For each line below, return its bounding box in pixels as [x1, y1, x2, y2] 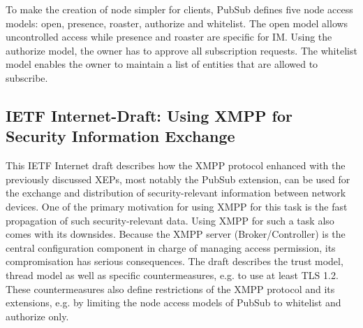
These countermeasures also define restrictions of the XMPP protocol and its [6, 281, 335, 296]
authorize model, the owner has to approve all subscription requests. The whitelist [6, 43, 357, 57]
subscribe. [6, 70, 48, 85]
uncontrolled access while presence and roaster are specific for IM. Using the [6, 29, 332, 44]
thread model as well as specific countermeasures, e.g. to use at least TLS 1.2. [6, 267, 339, 282]
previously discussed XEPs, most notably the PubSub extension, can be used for [6, 171, 350, 186]
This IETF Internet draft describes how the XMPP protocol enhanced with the [6, 158, 346, 173]
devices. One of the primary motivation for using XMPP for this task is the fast [6, 199, 348, 213]
